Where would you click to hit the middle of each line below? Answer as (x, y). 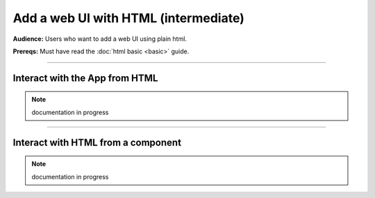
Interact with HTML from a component (97, 142)
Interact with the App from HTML (85, 78)
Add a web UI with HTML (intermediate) (128, 18)
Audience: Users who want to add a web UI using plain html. (100, 39)
